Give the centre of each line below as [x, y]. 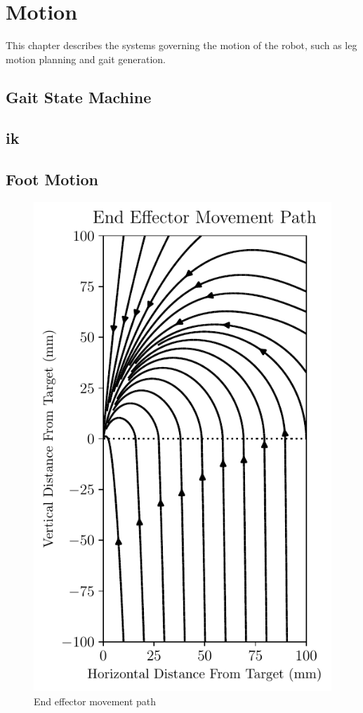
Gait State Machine [79, 96]
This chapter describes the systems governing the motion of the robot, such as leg [181, 45]
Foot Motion [52, 179]
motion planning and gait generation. [86, 59]
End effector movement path [95, 701]
